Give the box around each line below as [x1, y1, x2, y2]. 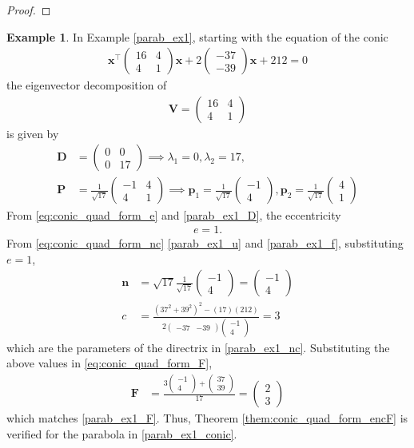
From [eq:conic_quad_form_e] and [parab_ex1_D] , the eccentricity [6, 206, 341, 223]
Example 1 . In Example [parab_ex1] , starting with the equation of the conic [6, 28, 388, 45]
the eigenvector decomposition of [6, 77, 167, 93]
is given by [6, 125, 59, 141]
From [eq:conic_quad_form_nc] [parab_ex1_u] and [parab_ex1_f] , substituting [6, 235, 404, 252]
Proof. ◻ [6, 2, 51, 18]
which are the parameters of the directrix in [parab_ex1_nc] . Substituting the [6, 339, 390, 355]
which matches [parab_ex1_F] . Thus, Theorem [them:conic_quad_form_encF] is [6, 410, 408, 426]
